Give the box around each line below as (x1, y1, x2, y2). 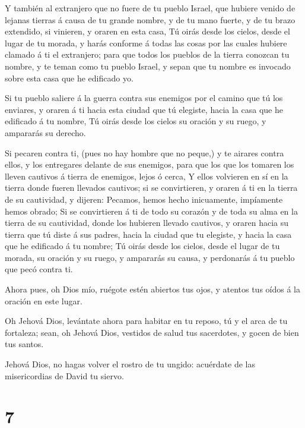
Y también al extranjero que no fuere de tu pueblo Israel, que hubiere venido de (5, 2, 296, 14)
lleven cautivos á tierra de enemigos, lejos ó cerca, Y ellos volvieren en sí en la (5, 169, 288, 182)
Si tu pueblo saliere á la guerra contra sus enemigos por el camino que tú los (5, 92, 283, 104)
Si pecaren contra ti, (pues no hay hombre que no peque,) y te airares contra (5, 146, 284, 159)
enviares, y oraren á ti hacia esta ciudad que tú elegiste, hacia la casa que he (5, 103, 283, 115)
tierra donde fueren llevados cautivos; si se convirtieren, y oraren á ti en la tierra (5, 181, 298, 194)
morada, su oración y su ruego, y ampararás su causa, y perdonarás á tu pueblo (5, 251, 295, 263)
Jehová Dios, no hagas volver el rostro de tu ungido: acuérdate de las (5, 358, 256, 370)
